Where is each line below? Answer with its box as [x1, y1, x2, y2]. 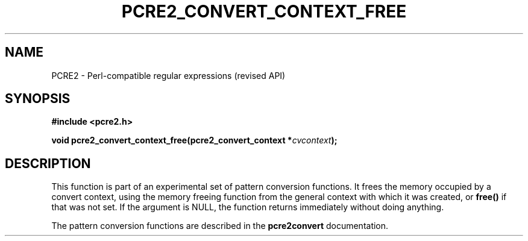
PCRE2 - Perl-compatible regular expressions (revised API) [51, 70, 286, 81]
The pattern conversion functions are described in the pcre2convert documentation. [51, 221, 389, 231]
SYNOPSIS [5, 91, 71, 107]
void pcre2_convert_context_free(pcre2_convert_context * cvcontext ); [51, 135, 338, 146]
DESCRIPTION [5, 155, 91, 171]
